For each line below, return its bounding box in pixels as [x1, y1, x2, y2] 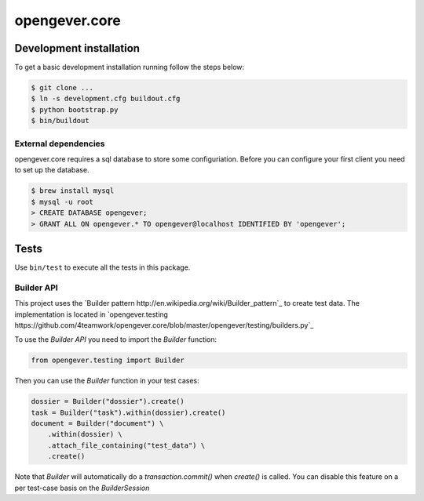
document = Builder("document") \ [31, 419, 164, 428]
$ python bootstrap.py [31, 105, 119, 114]
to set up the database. [14, 165, 90, 175]
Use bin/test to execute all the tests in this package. [14, 263, 191, 272]
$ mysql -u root [31, 197, 94, 206]
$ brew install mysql [31, 187, 115, 195]
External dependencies [14, 138, 105, 149]
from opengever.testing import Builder [31, 356, 185, 365]
